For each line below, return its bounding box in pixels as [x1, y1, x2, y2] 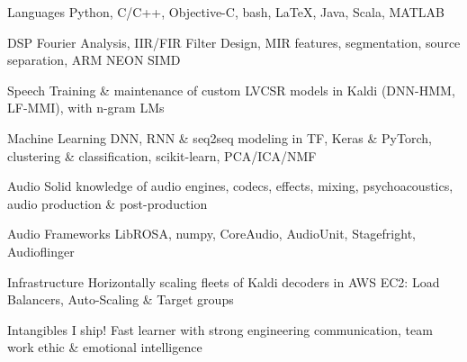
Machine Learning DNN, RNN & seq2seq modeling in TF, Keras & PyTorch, [7, 128, 432, 147]
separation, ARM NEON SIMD [7, 50, 181, 69]
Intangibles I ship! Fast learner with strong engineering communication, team [7, 320, 433, 339]
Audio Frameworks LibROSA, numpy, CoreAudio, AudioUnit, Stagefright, [7, 224, 416, 243]
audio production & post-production [7, 194, 208, 213]
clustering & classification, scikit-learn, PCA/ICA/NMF [7, 146, 317, 165]
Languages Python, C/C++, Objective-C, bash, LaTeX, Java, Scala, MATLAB [7, 3, 445, 21]
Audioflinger [7, 241, 75, 260]
